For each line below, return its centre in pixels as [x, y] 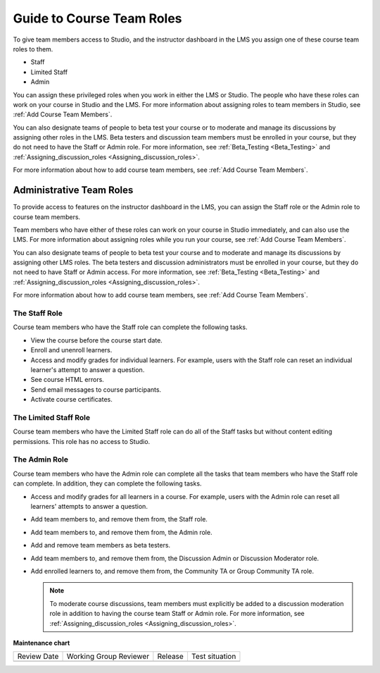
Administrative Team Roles [73, 190]
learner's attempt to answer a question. [88, 369]
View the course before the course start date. [97, 340]
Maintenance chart [42, 643]
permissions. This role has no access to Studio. [82, 441]
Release [171, 657]
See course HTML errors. [68, 380]
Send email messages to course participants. [96, 389]
